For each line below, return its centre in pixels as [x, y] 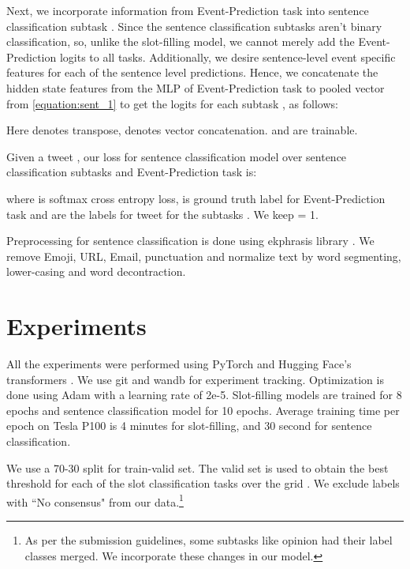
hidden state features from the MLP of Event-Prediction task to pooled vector [196, 87]
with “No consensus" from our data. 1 [95, 500]
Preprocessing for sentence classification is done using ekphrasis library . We [190, 241]
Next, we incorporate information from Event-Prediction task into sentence [188, 10]
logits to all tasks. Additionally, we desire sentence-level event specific [227, 57]
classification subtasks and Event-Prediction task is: [132, 172]
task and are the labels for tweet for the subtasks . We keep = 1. [162, 214]
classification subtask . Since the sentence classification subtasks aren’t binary [194, 26]
